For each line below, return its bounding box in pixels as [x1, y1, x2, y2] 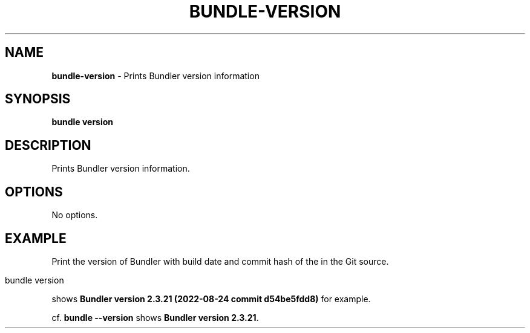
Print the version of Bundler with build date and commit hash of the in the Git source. [51, 256, 389, 267]
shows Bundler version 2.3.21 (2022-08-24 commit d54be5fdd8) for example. [51, 293, 371, 304]
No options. [51, 210, 98, 221]
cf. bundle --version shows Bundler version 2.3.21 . [51, 312, 259, 323]
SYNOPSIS [5, 91, 71, 107]
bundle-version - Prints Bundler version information [51, 70, 260, 81]
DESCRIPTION [5, 137, 91, 153]
